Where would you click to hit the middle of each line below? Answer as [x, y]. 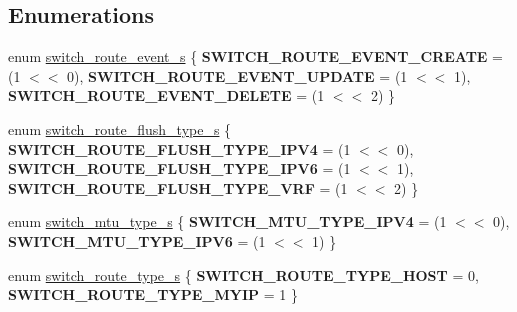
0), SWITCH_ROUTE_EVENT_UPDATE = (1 [237, 75]
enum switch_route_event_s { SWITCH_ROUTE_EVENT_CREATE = [255, 56]
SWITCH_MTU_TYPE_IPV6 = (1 [137, 240]
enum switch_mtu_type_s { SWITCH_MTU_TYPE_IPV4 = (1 [227, 221]
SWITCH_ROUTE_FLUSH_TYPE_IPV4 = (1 [179, 148]
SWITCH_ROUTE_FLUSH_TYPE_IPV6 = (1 [179, 168]
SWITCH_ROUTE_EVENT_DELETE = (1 [166, 95]
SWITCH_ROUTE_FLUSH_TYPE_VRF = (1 [178, 187]
